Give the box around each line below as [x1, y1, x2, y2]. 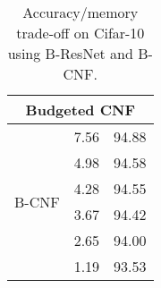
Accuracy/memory [22, 2, 139, 22]
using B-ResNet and [7, 43, 133, 64]
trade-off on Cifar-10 [16, 22, 145, 43]
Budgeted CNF [25, 99, 135, 120]
